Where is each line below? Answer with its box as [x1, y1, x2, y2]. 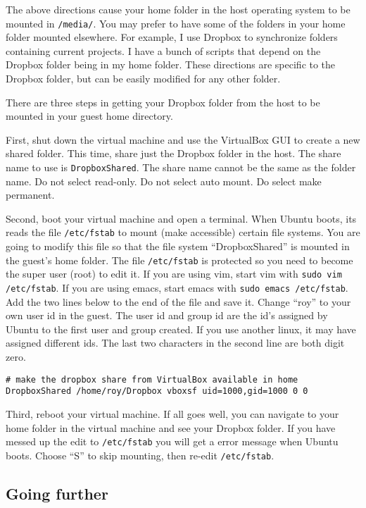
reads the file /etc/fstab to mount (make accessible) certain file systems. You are [6, 225, 360, 240]
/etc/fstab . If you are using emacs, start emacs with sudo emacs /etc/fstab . [6, 280, 348, 295]
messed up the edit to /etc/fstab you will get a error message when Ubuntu [6, 434, 339, 449]
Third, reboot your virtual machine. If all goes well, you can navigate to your [6, 406, 339, 421]
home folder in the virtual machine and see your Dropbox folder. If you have [6, 420, 336, 435]
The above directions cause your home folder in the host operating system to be [6, 2, 351, 16]
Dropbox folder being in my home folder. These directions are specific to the [6, 57, 336, 72]
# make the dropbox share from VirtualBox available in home [6, 374, 298, 385]
